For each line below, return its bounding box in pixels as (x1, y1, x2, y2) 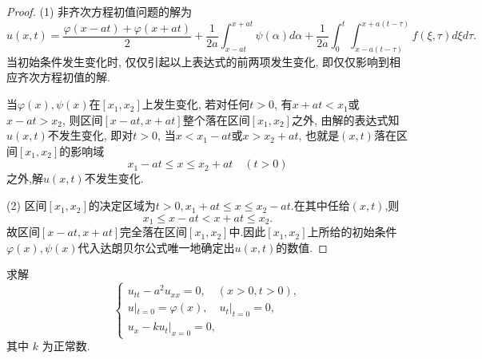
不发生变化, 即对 (47, 127, 133, 144)
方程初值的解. (39, 69, 110, 85)
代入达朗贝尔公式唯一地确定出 (78, 239, 235, 255)
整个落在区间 (182, 111, 250, 128)
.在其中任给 (290, 197, 350, 214)
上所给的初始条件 (307, 223, 397, 240)
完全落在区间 (120, 223, 188, 240)
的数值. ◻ (276, 239, 328, 255)
